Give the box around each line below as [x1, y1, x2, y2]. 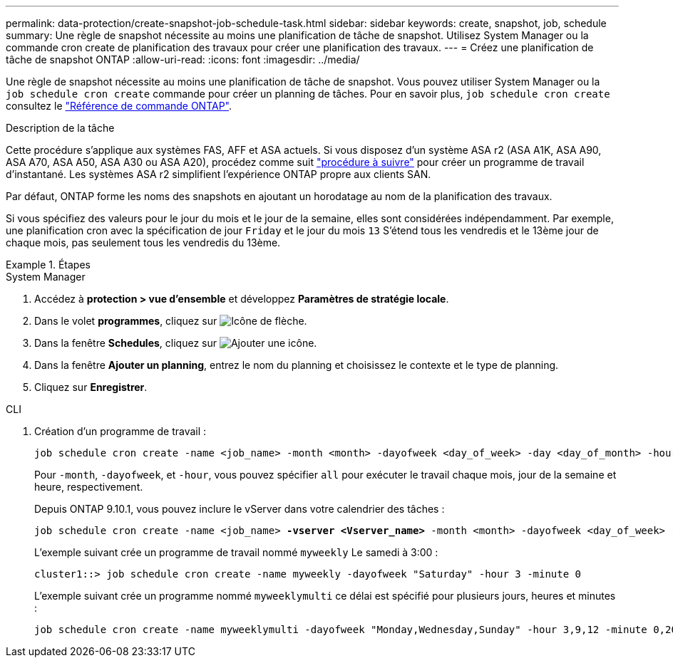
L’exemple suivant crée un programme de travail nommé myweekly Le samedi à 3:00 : [34, 546, 438, 558]
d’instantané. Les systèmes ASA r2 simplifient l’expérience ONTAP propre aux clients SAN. [6, 168, 431, 180]
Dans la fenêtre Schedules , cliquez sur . [34, 337, 317, 349]
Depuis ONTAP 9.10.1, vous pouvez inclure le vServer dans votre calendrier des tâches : [34, 503, 445, 515]
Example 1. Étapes [6, 259, 91, 271]
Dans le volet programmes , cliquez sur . [34, 315, 307, 327]
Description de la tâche [6, 122, 115, 134]
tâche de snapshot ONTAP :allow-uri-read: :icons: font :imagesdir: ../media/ [6, 53, 360, 66]
